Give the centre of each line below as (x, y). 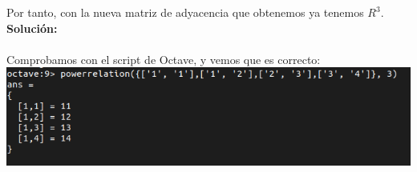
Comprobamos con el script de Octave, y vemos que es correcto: (164, 59)
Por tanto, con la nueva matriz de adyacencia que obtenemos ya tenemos (185, 12)
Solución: (32, 28)
